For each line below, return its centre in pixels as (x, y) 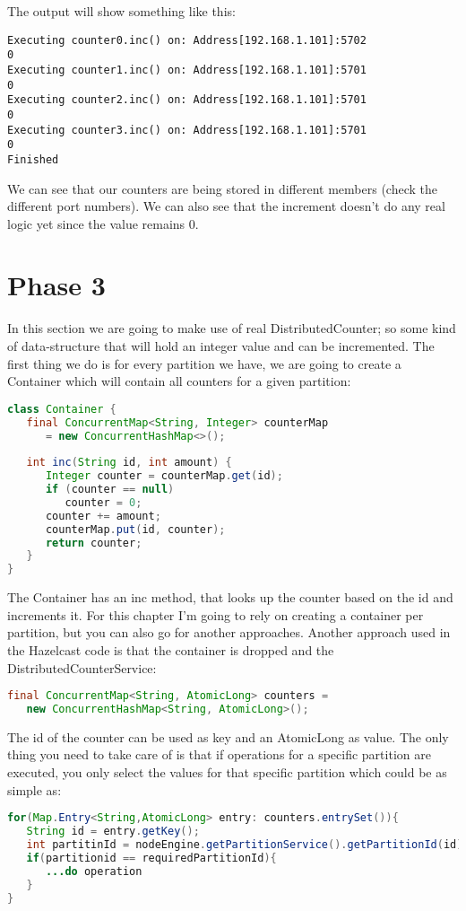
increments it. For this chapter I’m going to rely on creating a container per (216, 614)
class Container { (62, 409)
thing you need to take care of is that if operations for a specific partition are (219, 754)
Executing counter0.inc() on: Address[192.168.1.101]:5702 (187, 40)
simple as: (35, 789)
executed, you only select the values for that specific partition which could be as (227, 772)
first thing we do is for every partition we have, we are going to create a (204, 363)
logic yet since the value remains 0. (103, 223)
